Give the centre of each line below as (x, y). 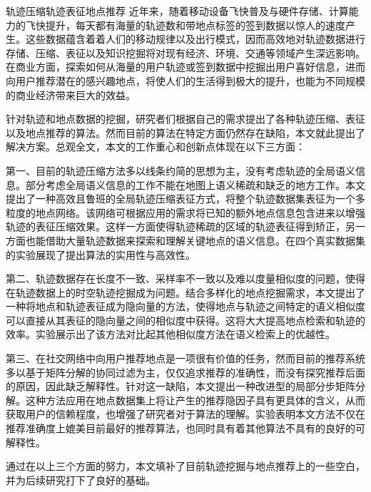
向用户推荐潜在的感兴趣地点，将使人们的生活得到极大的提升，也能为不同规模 (185, 80)
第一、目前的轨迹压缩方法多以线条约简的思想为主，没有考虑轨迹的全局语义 (181, 170)
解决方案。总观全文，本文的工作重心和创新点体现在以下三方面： (156, 147)
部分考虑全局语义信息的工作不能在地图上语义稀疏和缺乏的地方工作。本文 (195, 184)
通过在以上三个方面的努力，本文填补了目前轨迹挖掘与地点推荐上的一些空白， (185, 466)
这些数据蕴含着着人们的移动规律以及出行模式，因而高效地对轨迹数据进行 (195, 39)
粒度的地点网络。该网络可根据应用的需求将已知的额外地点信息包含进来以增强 (185, 212)
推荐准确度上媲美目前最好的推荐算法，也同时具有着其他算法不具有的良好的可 (185, 428)
